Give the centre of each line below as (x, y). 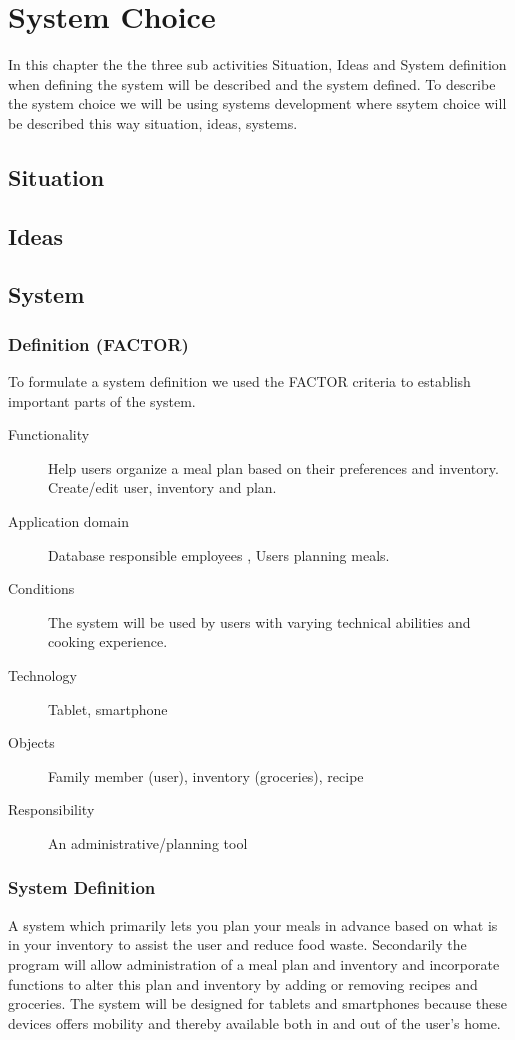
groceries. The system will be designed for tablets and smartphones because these (257, 1003)
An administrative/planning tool (148, 842)
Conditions (41, 588)
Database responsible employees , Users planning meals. (219, 554)
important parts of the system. (102, 400)
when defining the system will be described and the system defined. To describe (252, 83)
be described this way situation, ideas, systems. (153, 122)
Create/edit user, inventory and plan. (162, 487)
